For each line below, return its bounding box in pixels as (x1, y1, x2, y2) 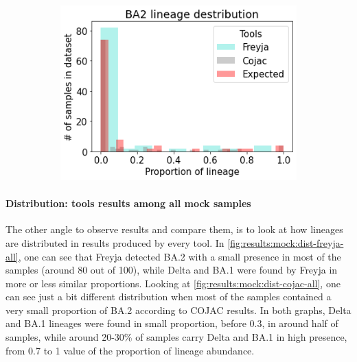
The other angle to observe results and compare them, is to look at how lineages (5, 222, 343, 237)
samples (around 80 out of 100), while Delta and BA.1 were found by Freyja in (5, 263, 338, 277)
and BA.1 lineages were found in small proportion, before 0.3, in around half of (5, 316, 338, 330)
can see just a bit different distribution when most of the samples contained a (5, 289, 332, 304)
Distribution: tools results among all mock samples (5, 196, 251, 210)
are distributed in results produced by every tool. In (5, 235, 224, 250)
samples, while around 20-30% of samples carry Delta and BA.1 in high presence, (5, 330, 347, 344)
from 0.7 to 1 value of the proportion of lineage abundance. (5, 343, 255, 357)
